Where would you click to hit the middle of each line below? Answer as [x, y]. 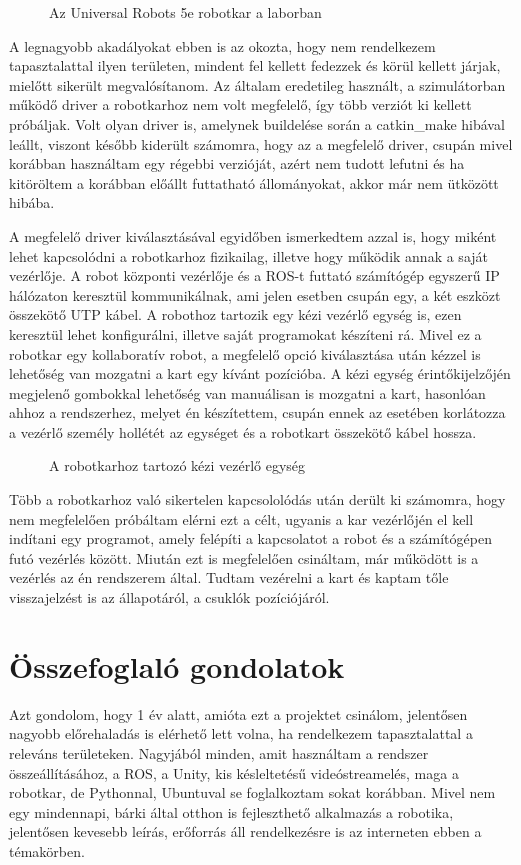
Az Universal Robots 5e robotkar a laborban [185, 12]
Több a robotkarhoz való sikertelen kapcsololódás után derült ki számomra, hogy [257, 499]
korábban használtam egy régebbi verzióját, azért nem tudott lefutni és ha [237, 163]
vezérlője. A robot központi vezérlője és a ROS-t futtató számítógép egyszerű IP [254, 275]
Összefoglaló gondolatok [177, 665]
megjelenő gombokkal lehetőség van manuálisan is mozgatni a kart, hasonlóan [247, 392]
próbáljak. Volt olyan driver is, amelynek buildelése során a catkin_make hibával [257, 123]
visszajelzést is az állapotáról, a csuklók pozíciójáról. [169, 597]
